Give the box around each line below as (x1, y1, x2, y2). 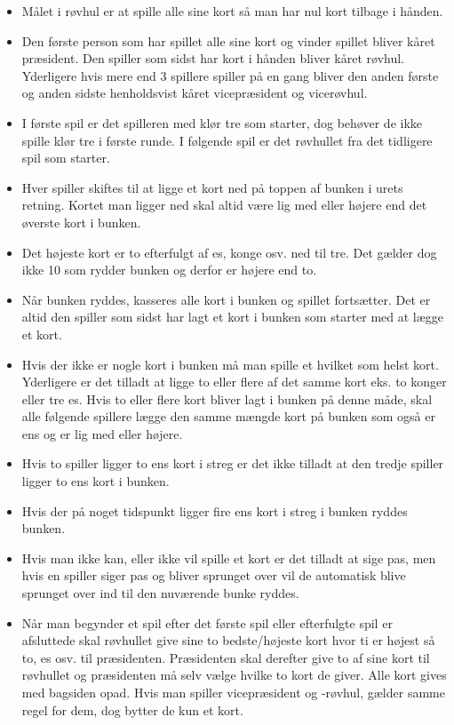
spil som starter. (21, 148, 110, 167)
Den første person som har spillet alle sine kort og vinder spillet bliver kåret (21, 31, 435, 50)
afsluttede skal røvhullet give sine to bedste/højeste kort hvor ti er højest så (21, 631, 435, 649)
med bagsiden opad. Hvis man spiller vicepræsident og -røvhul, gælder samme (21, 683, 445, 701)
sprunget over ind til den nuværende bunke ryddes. (21, 584, 299, 602)
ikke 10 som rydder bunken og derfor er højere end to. (21, 260, 317, 279)
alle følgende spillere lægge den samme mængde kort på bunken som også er (21, 407, 435, 426)
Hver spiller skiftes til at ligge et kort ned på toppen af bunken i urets (21, 178, 403, 196)
